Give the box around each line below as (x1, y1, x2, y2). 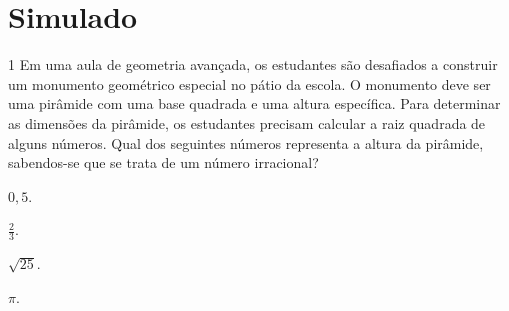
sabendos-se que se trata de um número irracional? (8, 152, 319, 173)
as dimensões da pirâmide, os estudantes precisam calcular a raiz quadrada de (8, 112, 486, 133)
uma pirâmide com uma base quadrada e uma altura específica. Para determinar (8, 93, 501, 114)
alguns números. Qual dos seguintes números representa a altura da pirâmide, (8, 132, 484, 153)
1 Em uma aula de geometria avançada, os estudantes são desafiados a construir (8, 54, 498, 75)
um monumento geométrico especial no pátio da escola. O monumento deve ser (8, 73, 491, 94)
